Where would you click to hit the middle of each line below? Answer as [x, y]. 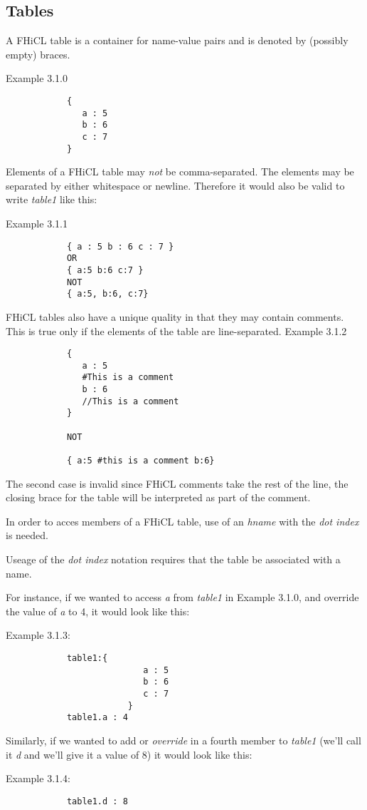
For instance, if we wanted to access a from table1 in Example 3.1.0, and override [182, 597]
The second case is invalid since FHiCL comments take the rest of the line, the [177, 483]
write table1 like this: [52, 199]
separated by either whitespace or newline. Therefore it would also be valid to [175, 185]
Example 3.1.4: [38, 778]
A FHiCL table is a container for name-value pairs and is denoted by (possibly [177, 40]
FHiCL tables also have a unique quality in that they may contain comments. [175, 316]
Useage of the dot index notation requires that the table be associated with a [173, 559]
